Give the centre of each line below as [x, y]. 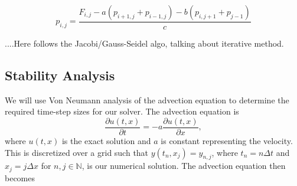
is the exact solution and [106, 141]
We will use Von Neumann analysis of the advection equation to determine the [147, 99]
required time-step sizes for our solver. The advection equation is [122, 111]
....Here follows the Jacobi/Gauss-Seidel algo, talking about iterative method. [144, 43]
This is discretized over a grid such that [77, 152]
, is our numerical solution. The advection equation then [184, 166]
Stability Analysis [60, 75]
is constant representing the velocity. [227, 141]
